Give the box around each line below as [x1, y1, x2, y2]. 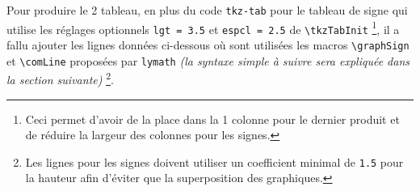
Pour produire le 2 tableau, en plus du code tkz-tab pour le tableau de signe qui [6, 2, 408, 18]
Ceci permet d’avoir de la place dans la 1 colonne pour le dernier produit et [25, 110, 400, 127]
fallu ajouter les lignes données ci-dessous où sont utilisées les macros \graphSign [6, 36, 409, 53]
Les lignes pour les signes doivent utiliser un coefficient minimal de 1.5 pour [25, 153, 404, 170]
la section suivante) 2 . [6, 69, 114, 87]
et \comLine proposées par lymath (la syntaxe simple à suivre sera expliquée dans [6, 52, 410, 69]
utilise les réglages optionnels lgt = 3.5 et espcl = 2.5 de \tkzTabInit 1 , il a [6, 18, 400, 37]
